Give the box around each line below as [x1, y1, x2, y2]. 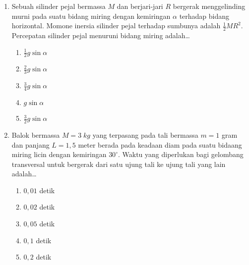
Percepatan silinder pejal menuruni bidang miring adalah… [11, 30, 190, 41]
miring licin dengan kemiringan [11, 149, 107, 159]
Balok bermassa [11, 129, 60, 140]
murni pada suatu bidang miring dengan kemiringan [11, 10, 171, 21]
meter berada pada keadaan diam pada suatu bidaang [78, 139, 242, 150]
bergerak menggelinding [173, 1, 246, 11]
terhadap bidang [179, 10, 230, 21]
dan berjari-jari [117, 1, 163, 11]
